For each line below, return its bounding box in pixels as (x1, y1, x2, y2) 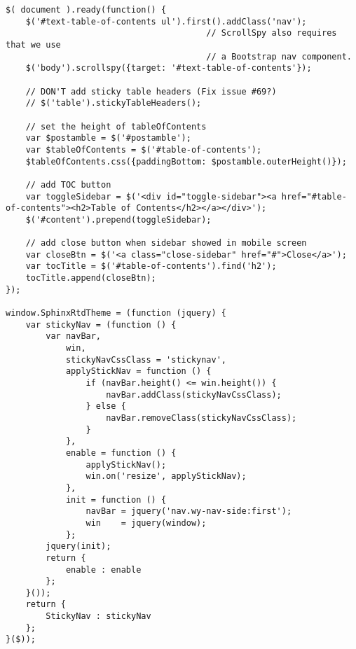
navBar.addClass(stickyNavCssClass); (106, 389, 282, 400)
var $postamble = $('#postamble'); (25, 133, 191, 144)
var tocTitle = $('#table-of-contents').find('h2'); (25, 261, 277, 272)
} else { (85, 401, 126, 412)
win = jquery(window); (85, 517, 207, 528)
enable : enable (65, 564, 142, 575)
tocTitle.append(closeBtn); (25, 273, 156, 284)
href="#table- (281, 191, 347, 202)
